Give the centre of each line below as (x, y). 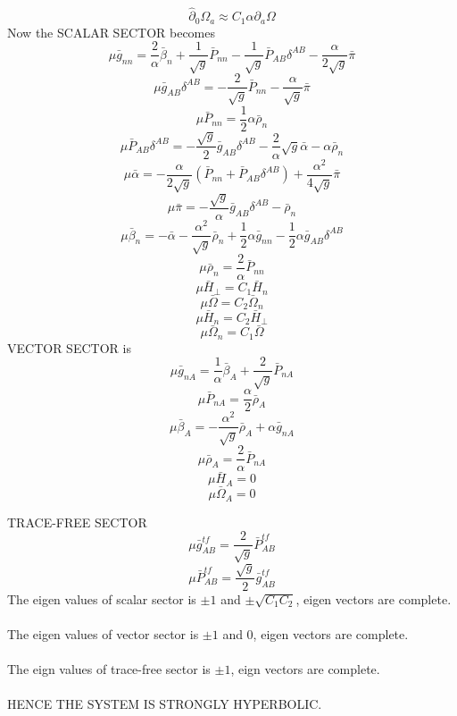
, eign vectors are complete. (305, 668)
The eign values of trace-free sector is (109, 668)
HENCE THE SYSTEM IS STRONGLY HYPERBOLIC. (165, 704)
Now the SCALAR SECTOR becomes (111, 32)
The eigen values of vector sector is (103, 633)
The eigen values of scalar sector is (102, 598)
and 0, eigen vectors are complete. (316, 633)
